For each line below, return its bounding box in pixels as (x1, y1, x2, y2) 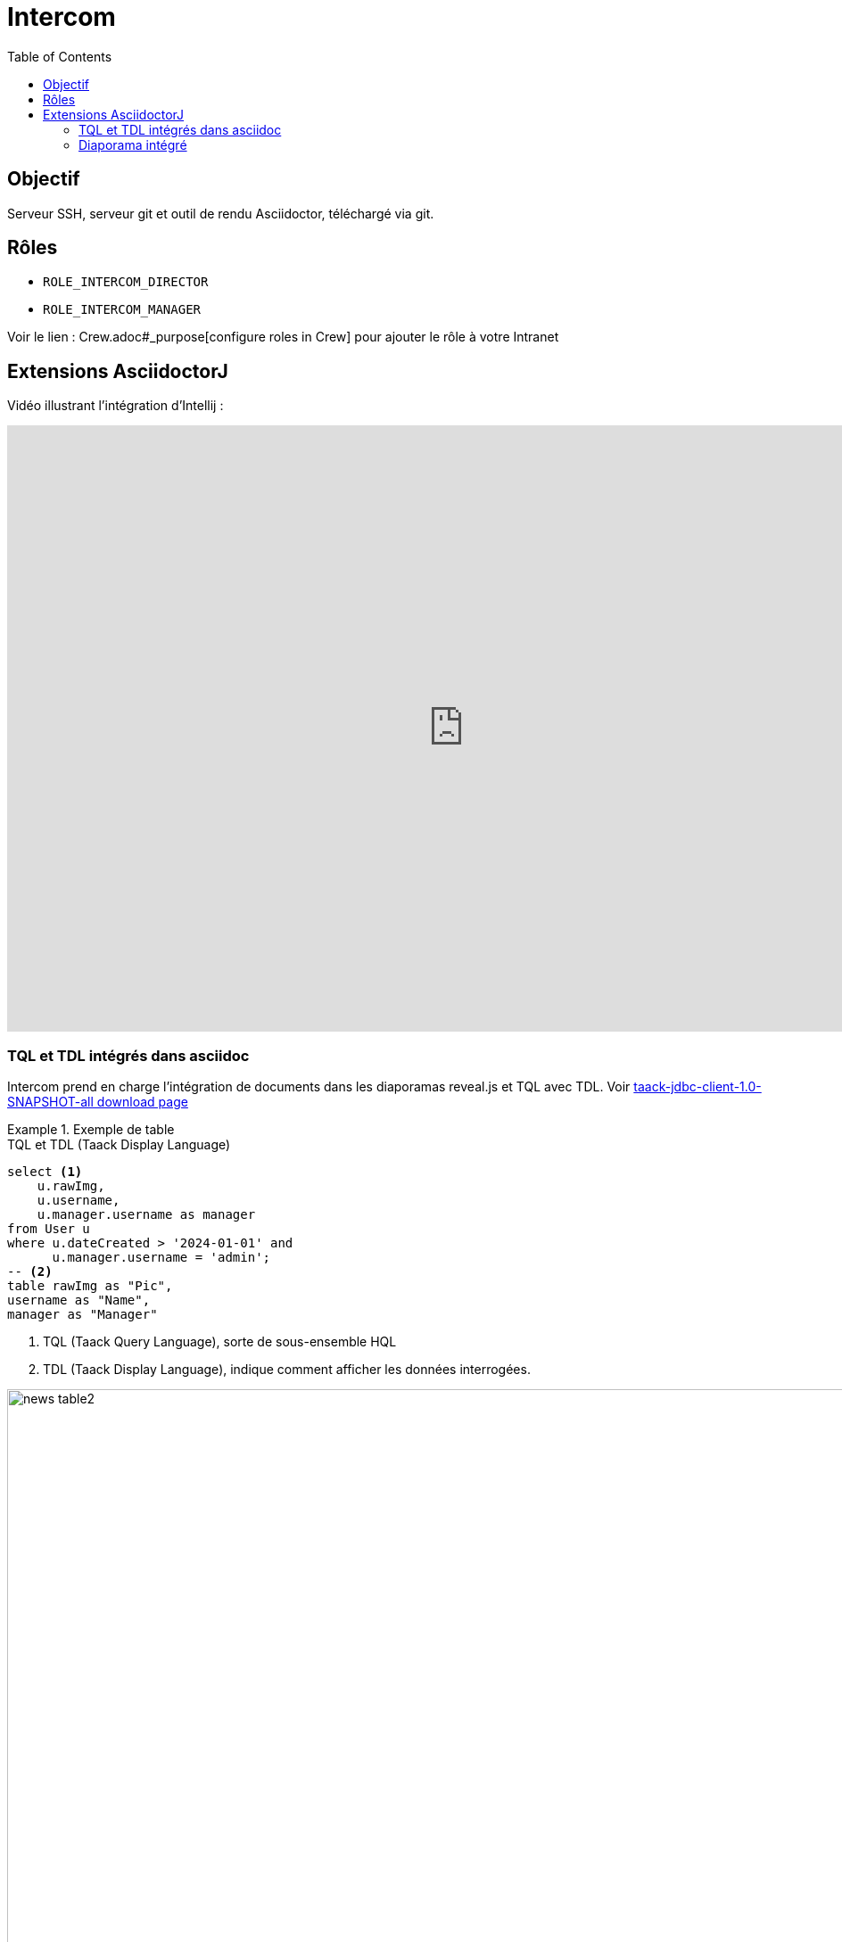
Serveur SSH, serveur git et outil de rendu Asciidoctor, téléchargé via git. (7, 205, 434, 221)
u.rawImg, (37, 1179, 105, 1194)
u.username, (37, 1193, 120, 1208)
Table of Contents (7, 48, 112, 64)
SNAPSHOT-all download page (7, 1094, 188, 1110)
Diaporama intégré (78, 136, 187, 152)
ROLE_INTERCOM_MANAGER (43, 302, 202, 317)
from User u (7, 1222, 90, 1237)
